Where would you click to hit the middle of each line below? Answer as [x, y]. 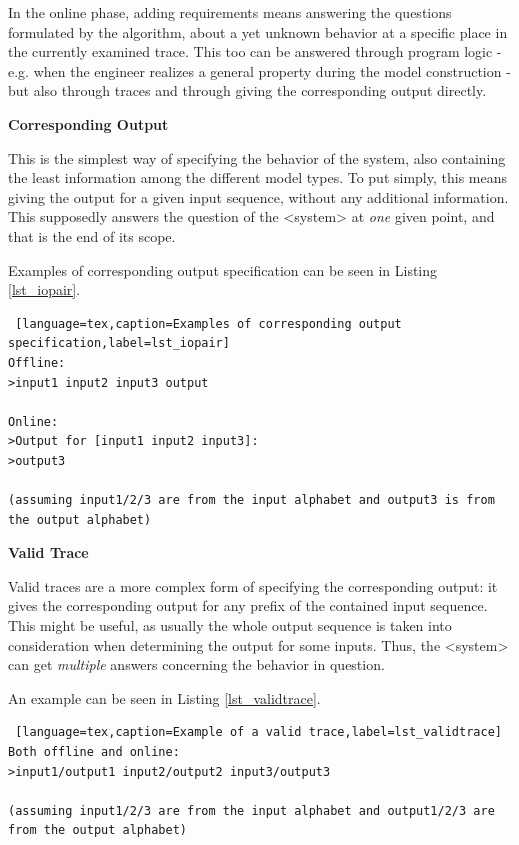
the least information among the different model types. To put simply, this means [258, 177]
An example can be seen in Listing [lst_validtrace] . [164, 697]
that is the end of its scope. [92, 235]
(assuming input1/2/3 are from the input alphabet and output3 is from [251, 500]
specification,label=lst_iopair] [119, 343]
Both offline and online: [94, 752]
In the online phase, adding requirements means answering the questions [230, 12]
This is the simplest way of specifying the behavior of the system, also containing [257, 157]
